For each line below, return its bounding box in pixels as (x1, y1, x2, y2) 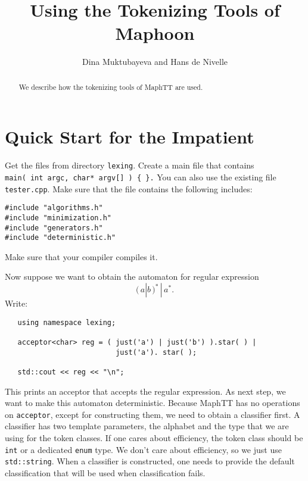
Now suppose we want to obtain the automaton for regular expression (5, 270, 259, 283)
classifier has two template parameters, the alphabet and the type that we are (5, 420, 289, 432)
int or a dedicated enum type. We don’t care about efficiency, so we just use (5, 443, 282, 455)
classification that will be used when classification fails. (5, 466, 206, 479)
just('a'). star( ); (116, 348, 197, 357)
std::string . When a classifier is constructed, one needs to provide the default (5, 455, 295, 467)
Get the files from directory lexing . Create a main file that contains (5, 159, 254, 171)
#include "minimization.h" (5, 213, 111, 222)
